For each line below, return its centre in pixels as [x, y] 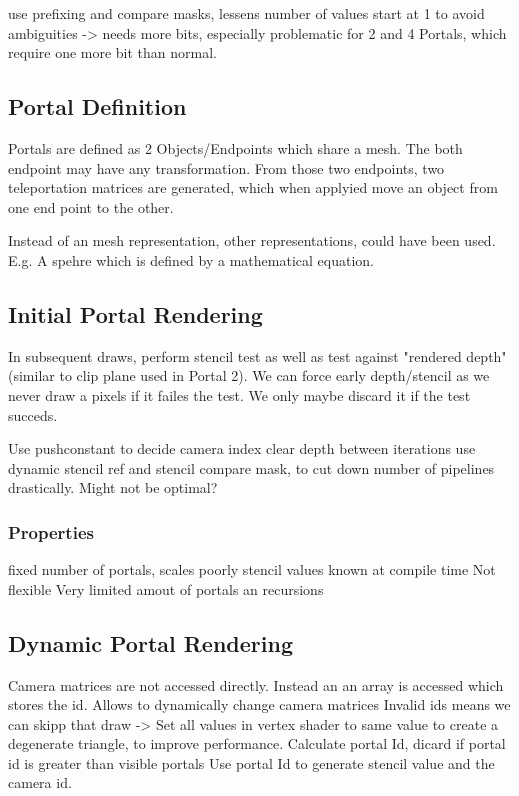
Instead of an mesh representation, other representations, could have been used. [252, 240]
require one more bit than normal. [113, 52]
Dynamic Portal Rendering [150, 642]
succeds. [33, 414]
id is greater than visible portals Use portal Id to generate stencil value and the [251, 762]
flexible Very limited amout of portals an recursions [166, 588]
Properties [51, 531]
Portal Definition [97, 106]
